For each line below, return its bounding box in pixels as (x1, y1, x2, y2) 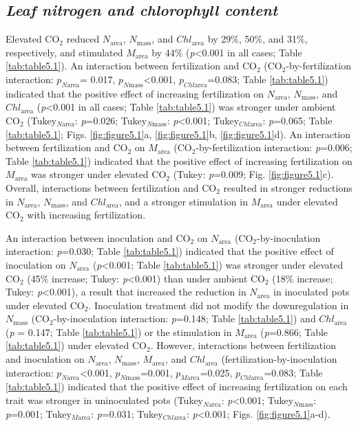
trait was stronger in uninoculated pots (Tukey (6, 393, 203, 407)
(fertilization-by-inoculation (221, 352, 337, 366)
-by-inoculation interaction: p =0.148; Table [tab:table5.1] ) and (53, 311, 316, 326)
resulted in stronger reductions (223, 180, 352, 194)
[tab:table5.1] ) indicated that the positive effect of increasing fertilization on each (6, 379, 348, 394)
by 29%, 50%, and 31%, (207, 32, 308, 46)
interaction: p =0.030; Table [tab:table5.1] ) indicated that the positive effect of (6, 244, 334, 258)
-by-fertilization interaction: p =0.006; (196, 140, 352, 155)
